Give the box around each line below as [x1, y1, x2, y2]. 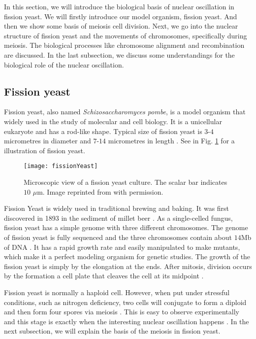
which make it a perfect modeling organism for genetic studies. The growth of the [4, 251, 251, 262]
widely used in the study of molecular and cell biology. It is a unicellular [4, 116, 222, 126]
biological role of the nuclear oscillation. [4, 59, 124, 69]
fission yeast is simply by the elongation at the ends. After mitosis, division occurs [4, 261, 252, 271]
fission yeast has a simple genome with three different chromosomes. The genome [4, 222, 248, 233]
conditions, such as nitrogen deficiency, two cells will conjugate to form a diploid [4, 297, 247, 307]
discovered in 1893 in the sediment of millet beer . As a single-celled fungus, [4, 212, 233, 223]
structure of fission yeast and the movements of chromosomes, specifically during [4, 30, 247, 40]
